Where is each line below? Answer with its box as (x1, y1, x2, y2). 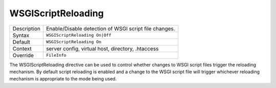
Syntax (12, 32, 30, 39)
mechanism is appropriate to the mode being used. (9, 76, 117, 82)
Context (12, 45, 32, 52)
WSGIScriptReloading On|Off (46, 33, 112, 38)
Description (12, 25, 41, 32)
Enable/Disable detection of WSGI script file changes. (46, 25, 175, 32)
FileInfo (46, 52, 66, 58)
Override (12, 51, 34, 58)
